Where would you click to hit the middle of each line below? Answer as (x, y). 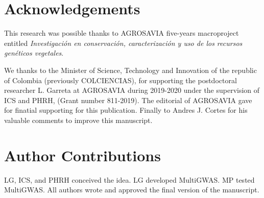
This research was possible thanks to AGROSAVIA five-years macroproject (122, 33)
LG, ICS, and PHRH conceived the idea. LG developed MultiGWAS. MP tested (129, 179)
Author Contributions (82, 155)
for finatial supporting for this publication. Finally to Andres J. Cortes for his (126, 110)
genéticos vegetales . (34, 53)
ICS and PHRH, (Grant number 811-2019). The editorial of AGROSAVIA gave (128, 100)
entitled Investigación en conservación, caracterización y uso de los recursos (123, 43)
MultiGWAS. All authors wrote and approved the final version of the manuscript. (132, 190)
